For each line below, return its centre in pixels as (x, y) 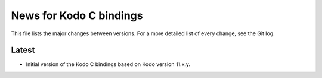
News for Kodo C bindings (77, 15)
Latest (23, 50)
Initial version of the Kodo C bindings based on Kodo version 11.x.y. (108, 64)
